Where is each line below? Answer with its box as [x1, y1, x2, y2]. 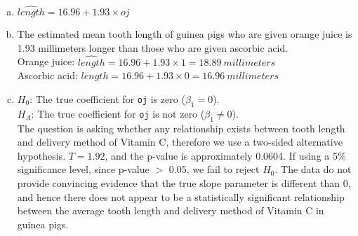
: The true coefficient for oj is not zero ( [31, 106, 205, 120]
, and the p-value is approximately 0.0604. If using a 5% [105, 148, 346, 162]
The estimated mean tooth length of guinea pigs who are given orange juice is [17, 27, 352, 41]
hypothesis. [17, 148, 66, 162]
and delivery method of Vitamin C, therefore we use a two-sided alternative [17, 134, 343, 149]
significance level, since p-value [17, 162, 150, 176]
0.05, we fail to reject [168, 162, 260, 176]
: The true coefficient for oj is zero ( [29, 92, 185, 106]
